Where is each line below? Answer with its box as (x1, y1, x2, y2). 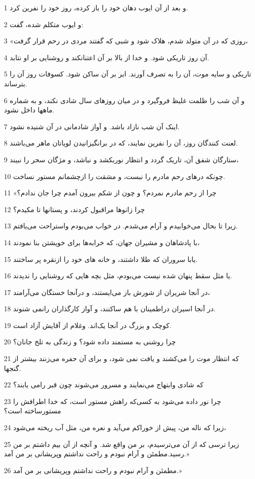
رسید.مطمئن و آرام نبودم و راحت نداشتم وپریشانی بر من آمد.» (4, 448, 190, 459)
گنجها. (4, 363, 21, 373)
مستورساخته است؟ (4, 405, 62, 416)
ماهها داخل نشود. (4, 105, 55, 115)
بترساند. (4, 78, 27, 88)
